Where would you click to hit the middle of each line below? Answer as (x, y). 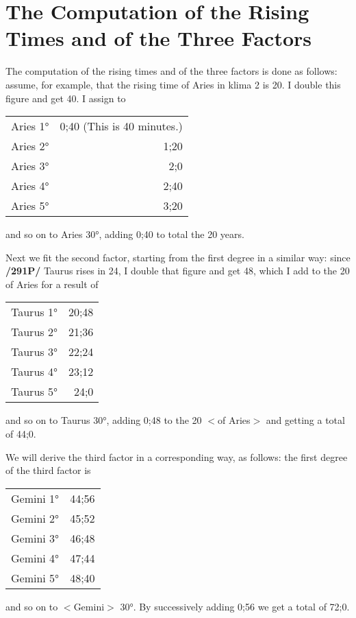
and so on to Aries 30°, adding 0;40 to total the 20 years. (125, 234)
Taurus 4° (34, 372)
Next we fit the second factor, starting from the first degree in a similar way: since (178, 257)
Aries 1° (30, 126)
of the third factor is (48, 470)
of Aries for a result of (52, 284)
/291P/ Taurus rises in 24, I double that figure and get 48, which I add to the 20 (178, 271)
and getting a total (305, 420)
